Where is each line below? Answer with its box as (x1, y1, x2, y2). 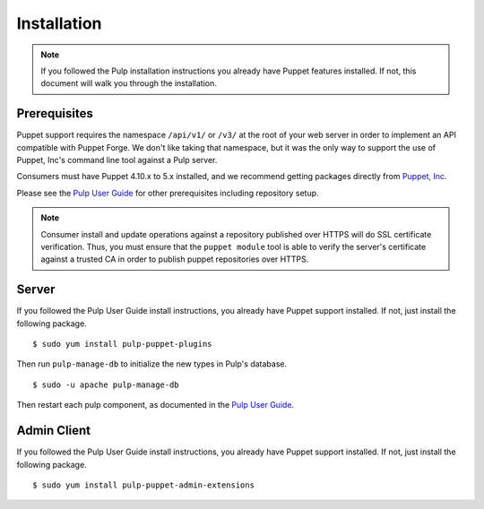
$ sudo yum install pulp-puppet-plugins (32, 339, 212, 349)
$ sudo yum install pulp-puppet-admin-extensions (32, 479, 255, 490)
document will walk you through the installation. (40, 78, 217, 89)
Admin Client (16, 423, 91, 438)
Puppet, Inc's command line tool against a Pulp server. (16, 155, 218, 166)
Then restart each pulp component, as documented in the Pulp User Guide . (16, 400, 295, 410)
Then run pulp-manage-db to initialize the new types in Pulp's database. (16, 358, 287, 369)
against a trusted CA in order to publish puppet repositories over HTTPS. (40, 254, 309, 264)
